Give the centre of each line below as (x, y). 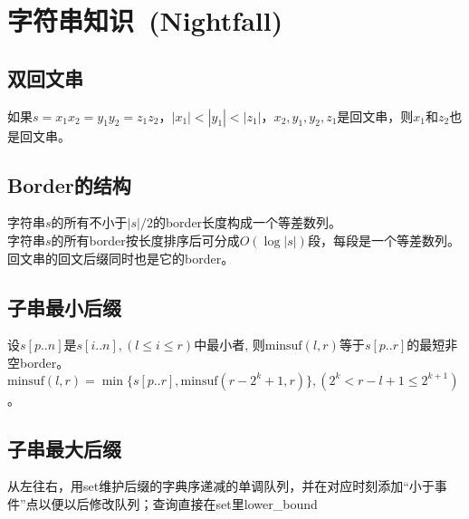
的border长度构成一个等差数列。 (247, 222)
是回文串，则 (375, 115)
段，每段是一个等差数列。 (383, 240)
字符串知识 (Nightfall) (145, 20)
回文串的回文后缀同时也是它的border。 (121, 258)
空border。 (38, 362)
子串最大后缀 (64, 448)
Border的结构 (69, 184)
